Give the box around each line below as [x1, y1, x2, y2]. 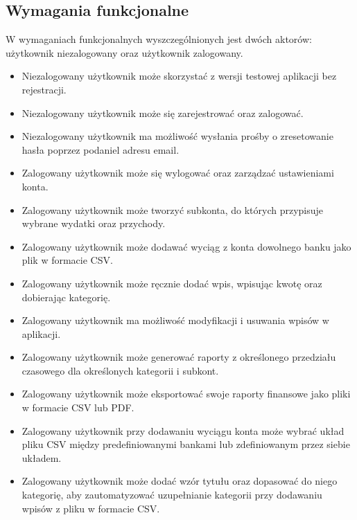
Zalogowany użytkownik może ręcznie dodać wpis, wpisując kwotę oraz [21, 276, 322, 290]
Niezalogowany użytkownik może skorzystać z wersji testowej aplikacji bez [21, 69, 337, 83]
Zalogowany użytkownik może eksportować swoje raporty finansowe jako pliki [21, 386, 351, 401]
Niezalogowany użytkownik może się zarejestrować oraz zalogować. [21, 105, 304, 120]
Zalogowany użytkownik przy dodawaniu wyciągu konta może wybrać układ [21, 423, 345, 438]
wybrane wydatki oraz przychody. [21, 216, 166, 231]
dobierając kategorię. [21, 289, 111, 304]
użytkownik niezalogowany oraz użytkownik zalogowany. [6, 45, 243, 60]
